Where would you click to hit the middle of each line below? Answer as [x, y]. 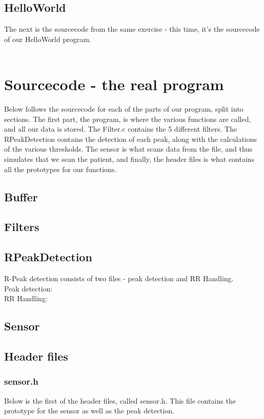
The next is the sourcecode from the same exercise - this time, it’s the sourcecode [132, 29]
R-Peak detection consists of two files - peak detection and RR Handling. [119, 278]
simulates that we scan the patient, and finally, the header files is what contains [129, 159]
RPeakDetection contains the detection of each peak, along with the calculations [131, 139]
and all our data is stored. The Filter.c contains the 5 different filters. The [121, 129]
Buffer [21, 196]
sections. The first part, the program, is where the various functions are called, [128, 119]
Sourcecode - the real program [114, 84]
